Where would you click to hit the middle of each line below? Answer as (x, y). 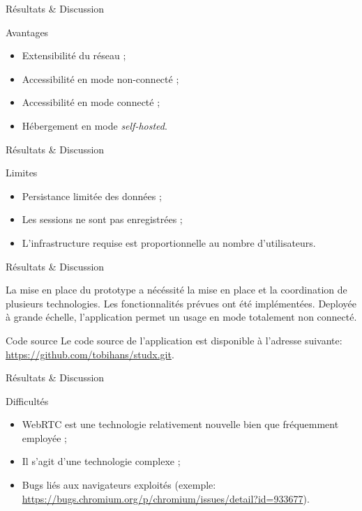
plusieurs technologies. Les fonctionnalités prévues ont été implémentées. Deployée (181, 303)
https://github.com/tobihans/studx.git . (90, 354)
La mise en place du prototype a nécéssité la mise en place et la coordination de (176, 290)
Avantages (27, 32)
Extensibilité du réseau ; (74, 55)
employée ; (44, 437)
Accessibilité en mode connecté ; (91, 102)
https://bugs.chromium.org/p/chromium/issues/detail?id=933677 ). (166, 498)
